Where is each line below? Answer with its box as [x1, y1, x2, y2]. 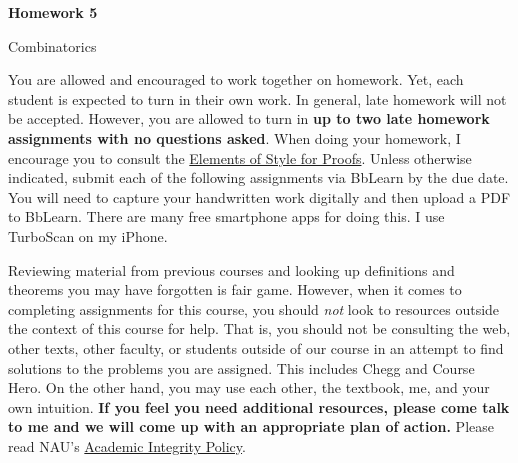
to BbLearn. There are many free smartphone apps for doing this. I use [8, 206, 445, 227]
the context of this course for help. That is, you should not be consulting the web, [8, 318, 511, 339]
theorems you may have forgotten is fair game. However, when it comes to [8, 279, 462, 300]
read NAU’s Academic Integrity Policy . [8, 435, 246, 456]
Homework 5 [8, 2, 98, 22]
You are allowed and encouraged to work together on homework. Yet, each [8, 69, 464, 90]
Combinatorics [8, 35, 97, 56]
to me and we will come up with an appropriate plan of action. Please [8, 416, 494, 437]
